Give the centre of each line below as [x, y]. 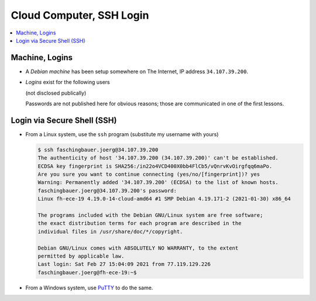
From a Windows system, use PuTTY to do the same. [89, 288]
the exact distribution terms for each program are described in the [140, 223]
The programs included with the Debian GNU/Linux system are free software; [150, 215]
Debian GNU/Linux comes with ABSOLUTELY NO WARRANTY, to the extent [138, 248]
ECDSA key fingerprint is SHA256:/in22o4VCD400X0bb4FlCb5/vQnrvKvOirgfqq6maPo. [155, 166]
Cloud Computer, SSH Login [80, 15]
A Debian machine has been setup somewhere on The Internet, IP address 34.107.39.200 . [137, 71]
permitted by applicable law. [81, 256]
